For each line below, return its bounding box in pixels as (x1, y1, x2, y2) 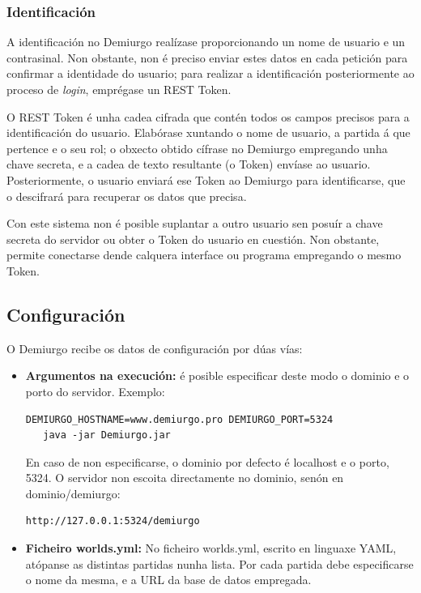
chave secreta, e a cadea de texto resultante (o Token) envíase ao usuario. (6, 156, 371, 173)
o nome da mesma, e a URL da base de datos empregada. (25, 571, 312, 588)
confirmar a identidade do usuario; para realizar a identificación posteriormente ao (6, 65, 415, 82)
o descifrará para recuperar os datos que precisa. (6, 187, 247, 204)
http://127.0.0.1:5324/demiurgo (25, 515, 200, 527)
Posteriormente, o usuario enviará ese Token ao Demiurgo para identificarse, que (6, 171, 406, 188)
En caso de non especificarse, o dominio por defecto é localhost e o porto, (25, 453, 389, 470)
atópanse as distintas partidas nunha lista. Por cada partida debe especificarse (25, 555, 414, 572)
